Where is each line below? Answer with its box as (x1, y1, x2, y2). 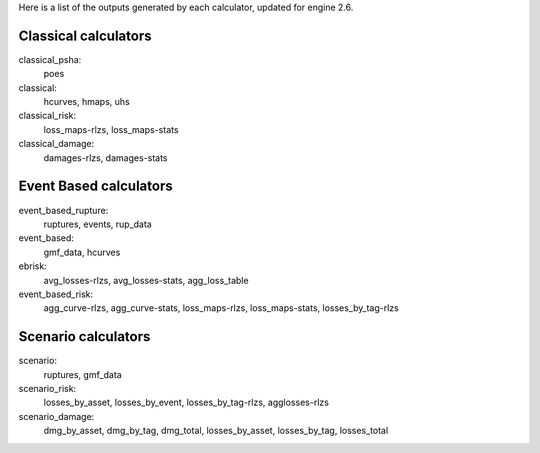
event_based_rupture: (18, 204, 109, 216)
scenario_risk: (18, 382, 77, 394)
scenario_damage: (18, 410, 95, 422)
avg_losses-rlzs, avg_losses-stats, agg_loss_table (43, 274, 249, 286)
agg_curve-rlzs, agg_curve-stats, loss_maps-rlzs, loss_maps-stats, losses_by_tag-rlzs (43, 302, 399, 314)
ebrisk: (18, 260, 47, 272)
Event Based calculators (18, 178, 174, 195)
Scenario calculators (18, 328, 151, 345)
